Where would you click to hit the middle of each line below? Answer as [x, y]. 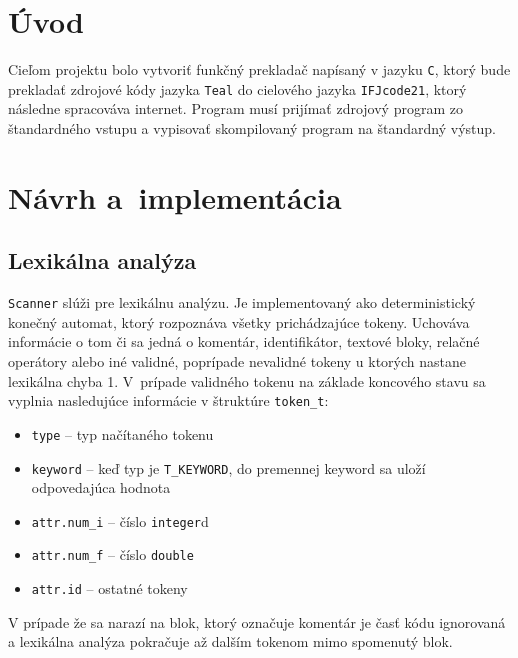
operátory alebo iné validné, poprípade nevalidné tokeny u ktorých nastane [237, 361]
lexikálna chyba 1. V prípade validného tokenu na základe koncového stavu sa [247, 380]
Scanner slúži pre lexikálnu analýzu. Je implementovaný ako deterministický [242, 302]
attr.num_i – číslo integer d [120, 520]
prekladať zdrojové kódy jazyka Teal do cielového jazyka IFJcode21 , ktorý [237, 88]
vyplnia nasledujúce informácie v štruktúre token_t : [168, 400]
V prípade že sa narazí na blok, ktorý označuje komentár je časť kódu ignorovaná [257, 621]
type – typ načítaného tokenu [122, 433]
